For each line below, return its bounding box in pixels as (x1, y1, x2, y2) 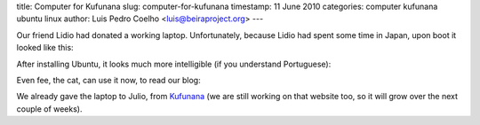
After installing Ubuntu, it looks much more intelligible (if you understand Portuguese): (16, 59, 332, 69)
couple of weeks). (16, 103, 83, 114)
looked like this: (16, 43, 75, 53)
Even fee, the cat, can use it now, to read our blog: (16, 74, 201, 85)
